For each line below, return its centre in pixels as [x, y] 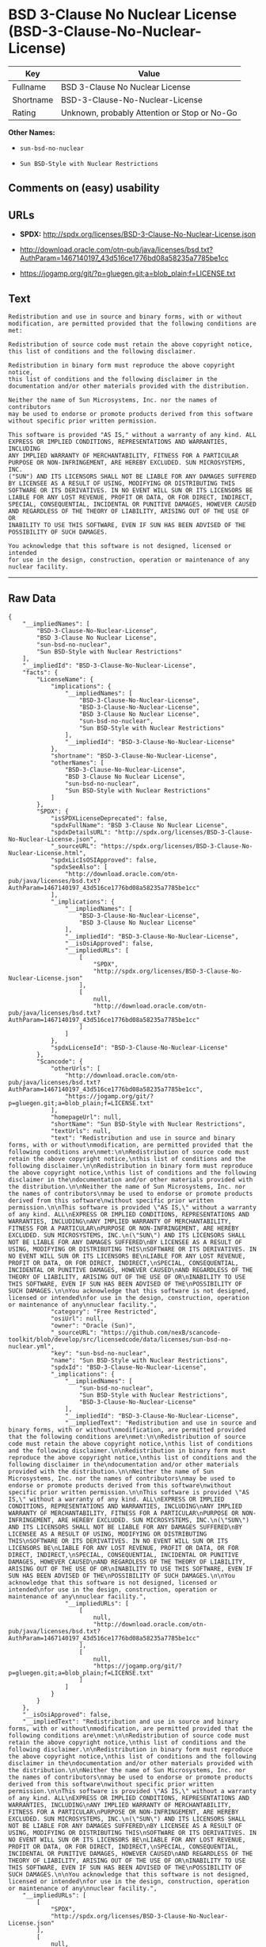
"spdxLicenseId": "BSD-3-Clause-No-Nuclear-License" [139, 1047]
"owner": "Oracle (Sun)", [93, 1325]
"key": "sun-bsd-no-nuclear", [100, 1353]
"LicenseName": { [65, 679]
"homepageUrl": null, [86, 1117]
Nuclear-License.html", [47, 853]
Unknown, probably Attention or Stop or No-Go [149, 113]
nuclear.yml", [32, 1346]
